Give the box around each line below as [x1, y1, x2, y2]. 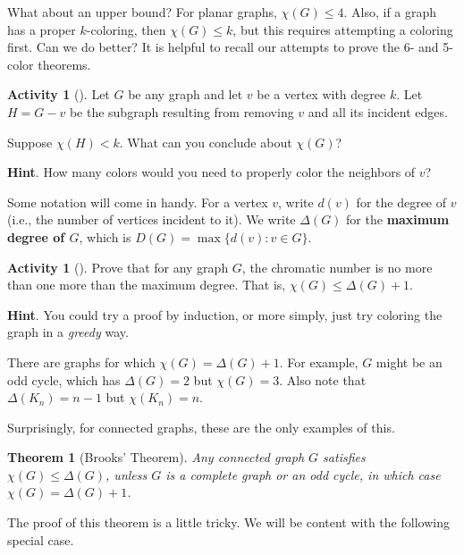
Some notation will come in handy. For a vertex [7, 192, 268, 211]
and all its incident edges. [308, 102, 448, 121]
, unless [105, 465, 148, 484]
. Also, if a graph [343, 3, 437, 21]
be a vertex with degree [257, 85, 386, 104]
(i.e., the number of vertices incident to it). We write [7, 210, 296, 229]
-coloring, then [86, 20, 166, 38]
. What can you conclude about [119, 132, 292, 151]
